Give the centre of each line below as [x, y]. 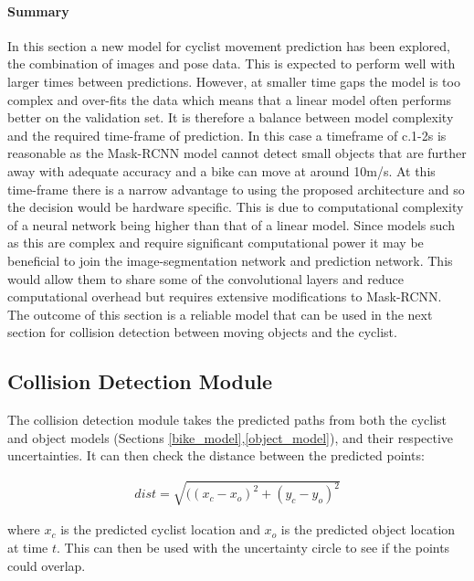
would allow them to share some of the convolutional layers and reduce [205, 278]
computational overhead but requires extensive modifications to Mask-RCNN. [225, 296]
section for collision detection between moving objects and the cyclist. [202, 332]
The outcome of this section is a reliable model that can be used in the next [220, 314]
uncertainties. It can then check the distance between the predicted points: [216, 455]
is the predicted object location [368, 529]
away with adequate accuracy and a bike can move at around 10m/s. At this [221, 170]
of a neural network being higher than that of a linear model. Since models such [231, 224]
